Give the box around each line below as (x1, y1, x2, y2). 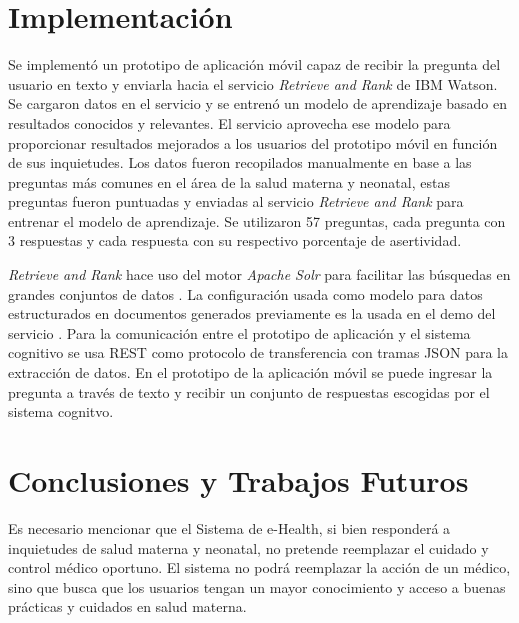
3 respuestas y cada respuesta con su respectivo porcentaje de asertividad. (8, 230, 462, 251)
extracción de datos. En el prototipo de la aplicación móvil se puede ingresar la (8, 362, 493, 383)
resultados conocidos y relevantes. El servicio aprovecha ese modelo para (8, 112, 451, 133)
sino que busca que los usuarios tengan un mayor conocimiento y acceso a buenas (8, 576, 506, 597)
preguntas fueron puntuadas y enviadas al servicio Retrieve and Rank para (8, 191, 464, 212)
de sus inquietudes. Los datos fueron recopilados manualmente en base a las (8, 152, 472, 173)
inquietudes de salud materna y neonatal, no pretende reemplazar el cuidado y (8, 537, 489, 558)
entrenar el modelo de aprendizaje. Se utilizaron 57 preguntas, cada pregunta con (8, 210, 506, 231)
